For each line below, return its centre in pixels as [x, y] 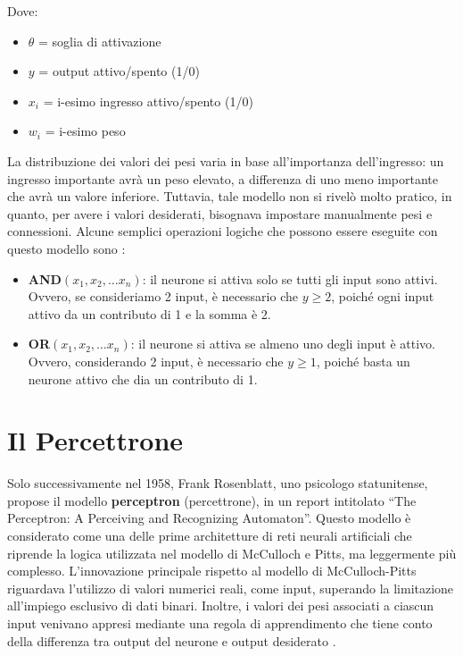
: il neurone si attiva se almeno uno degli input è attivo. [283, 344]
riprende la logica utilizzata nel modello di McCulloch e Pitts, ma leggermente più [232, 553]
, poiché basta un [363, 361]
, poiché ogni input [383, 296]
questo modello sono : [66, 248]
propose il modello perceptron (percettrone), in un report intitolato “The [212, 500]
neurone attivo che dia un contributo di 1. [143, 378]
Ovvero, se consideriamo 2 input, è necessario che [163, 296]
